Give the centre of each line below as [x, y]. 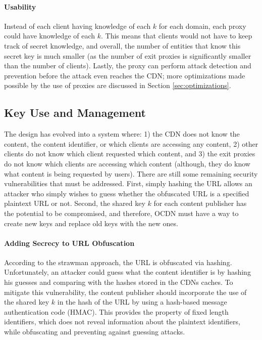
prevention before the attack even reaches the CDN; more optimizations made [125, 75]
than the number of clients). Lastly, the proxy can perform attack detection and [128, 66]
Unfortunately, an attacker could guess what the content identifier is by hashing [127, 272]
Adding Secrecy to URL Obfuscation [69, 243]
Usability [20, 6]
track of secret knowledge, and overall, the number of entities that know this [122, 45]
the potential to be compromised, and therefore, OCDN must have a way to [121, 213]
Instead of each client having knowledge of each [77, 26]
